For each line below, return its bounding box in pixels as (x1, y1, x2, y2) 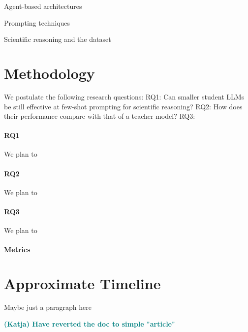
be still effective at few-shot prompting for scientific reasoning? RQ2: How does (4, 101, 243, 111)
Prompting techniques (4, 17, 70, 28)
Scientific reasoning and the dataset (4, 34, 111, 44)
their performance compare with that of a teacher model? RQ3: (4, 111, 195, 121)
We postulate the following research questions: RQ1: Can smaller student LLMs (4, 91, 245, 101)
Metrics (4, 244, 31, 255)
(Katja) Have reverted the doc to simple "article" (4, 318, 175, 329)
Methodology (4, 63, 95, 83)
